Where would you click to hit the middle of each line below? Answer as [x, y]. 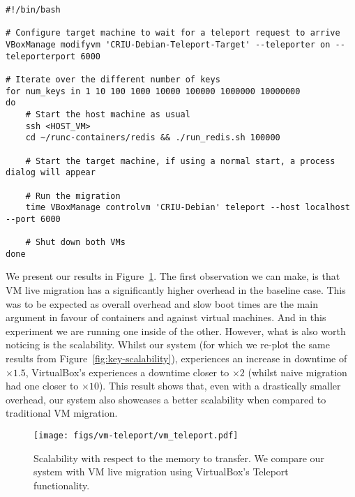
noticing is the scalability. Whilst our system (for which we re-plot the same [168, 344]
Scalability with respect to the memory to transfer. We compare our [179, 458]
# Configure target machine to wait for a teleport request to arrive [173, 33]
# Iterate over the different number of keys [113, 79]
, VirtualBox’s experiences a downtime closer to [127, 372]
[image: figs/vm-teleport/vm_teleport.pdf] [136, 435]
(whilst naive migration [297, 372]
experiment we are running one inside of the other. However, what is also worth [176, 331]
